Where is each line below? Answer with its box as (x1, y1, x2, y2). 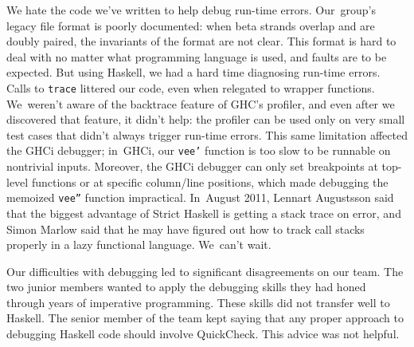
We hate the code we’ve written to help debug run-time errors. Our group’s (6, 2, 376, 18)
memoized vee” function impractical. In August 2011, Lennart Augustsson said (6, 189, 394, 206)
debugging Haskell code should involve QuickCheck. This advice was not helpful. (6, 325, 400, 342)
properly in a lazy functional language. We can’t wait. (6, 236, 271, 253)
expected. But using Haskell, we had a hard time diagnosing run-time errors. (6, 64, 381, 81)
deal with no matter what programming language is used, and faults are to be (6, 48, 387, 65)
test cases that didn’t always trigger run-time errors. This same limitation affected (6, 126, 408, 143)
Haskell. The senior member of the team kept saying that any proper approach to (6, 310, 404, 326)
